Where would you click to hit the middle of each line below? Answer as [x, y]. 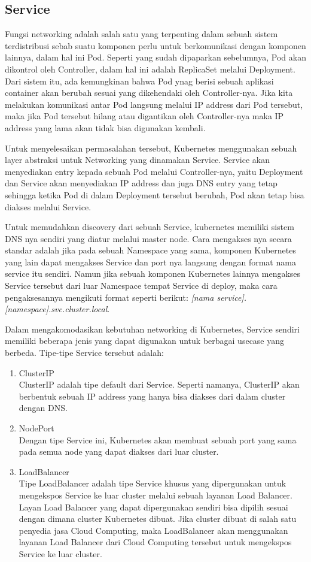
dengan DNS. [43, 408]
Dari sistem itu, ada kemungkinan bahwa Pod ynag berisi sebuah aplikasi [139, 81]
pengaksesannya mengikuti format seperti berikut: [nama [109, 297]
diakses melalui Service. [48, 206]
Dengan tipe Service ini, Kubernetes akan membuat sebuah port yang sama [158, 439]
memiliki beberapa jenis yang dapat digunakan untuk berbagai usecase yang [145, 341]
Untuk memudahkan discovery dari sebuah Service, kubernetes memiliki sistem [150, 227]
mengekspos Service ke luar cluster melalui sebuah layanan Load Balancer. [155, 495]
